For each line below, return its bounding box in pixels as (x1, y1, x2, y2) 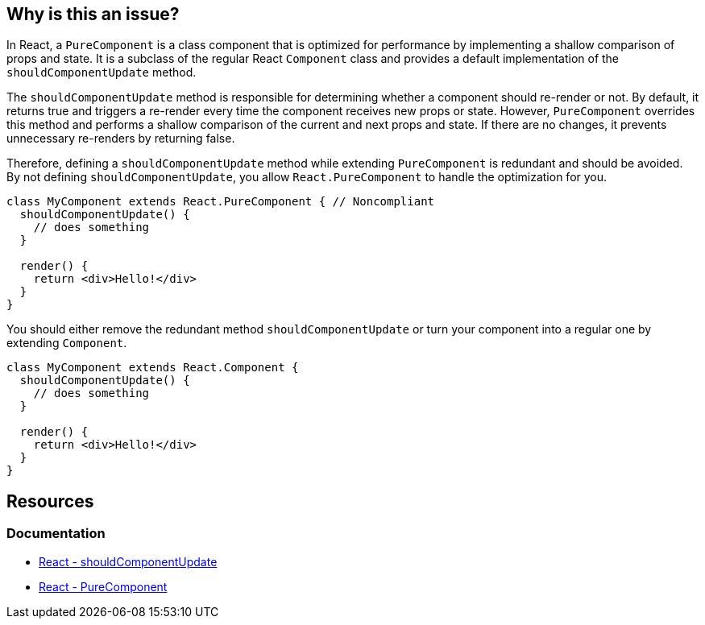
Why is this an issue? (6, 4, 180, 24)
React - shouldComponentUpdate (39, 554, 218, 569)
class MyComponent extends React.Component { (6, 361, 299, 375)
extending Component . (6, 336, 127, 350)
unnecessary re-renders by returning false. (6, 131, 235, 146)
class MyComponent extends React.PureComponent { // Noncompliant (6, 195, 435, 209)
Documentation (6, 525, 106, 542)
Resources (6, 490, 94, 511)
